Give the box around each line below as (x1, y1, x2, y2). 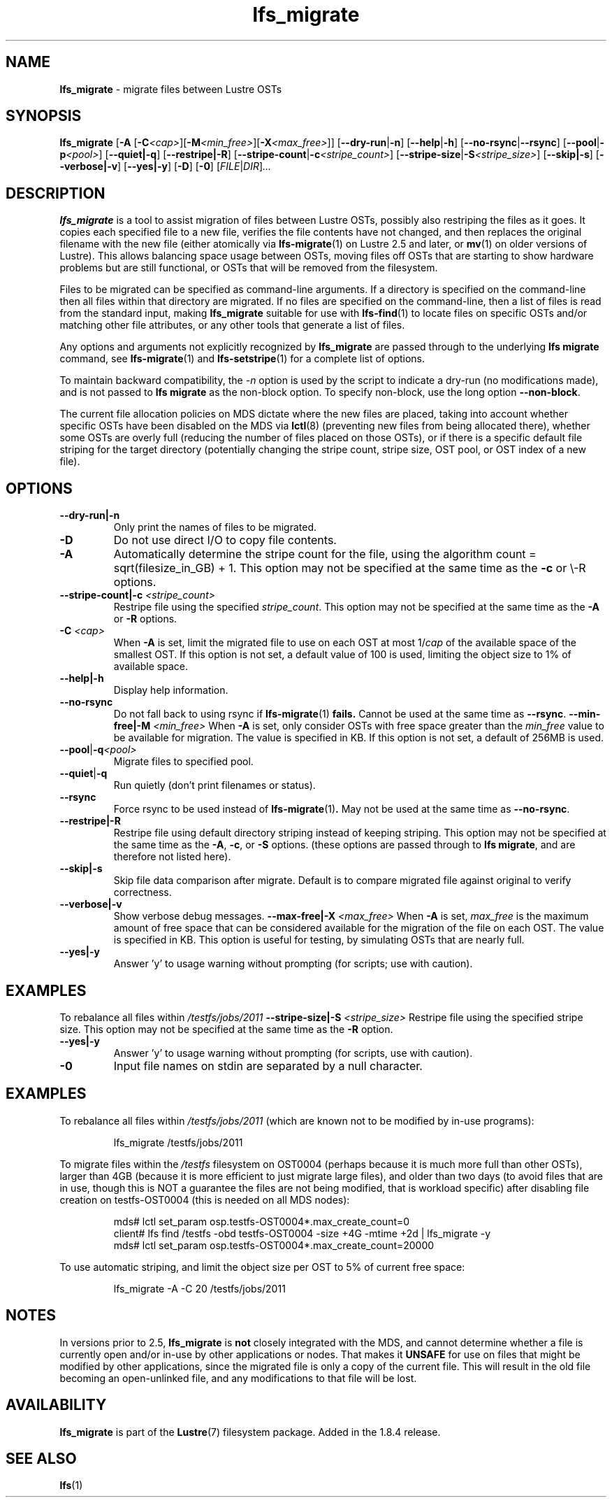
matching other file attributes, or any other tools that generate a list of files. (59, 319, 405, 332)
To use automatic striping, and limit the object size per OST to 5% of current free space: (59, 1260, 465, 1273)
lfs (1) (59, 1479, 83, 1492)
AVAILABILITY (6, 1396, 107, 1414)
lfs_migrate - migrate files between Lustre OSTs (59, 83, 282, 95)
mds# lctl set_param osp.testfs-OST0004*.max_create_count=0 (113, 1215, 410, 1227)
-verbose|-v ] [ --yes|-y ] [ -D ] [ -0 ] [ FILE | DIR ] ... (59, 160, 272, 173)
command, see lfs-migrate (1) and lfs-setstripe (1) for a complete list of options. (59, 352, 425, 365)
